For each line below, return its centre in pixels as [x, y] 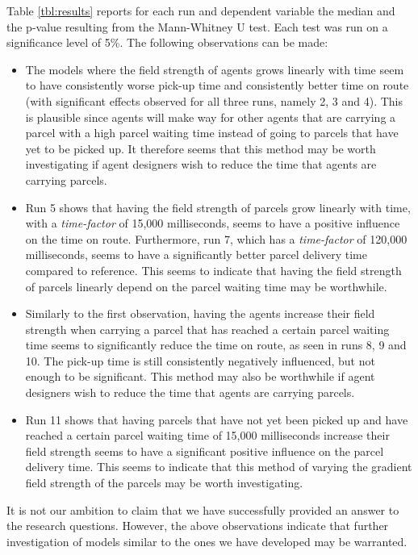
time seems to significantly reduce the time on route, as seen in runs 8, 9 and [216, 345]
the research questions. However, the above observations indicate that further [198, 526]
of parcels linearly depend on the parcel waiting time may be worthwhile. [206, 286]
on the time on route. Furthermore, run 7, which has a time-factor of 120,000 [216, 238]
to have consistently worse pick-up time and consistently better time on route [217, 85]
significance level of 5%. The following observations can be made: [167, 42]
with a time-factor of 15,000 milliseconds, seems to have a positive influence [213, 223]
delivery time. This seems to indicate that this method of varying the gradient [219, 467]
